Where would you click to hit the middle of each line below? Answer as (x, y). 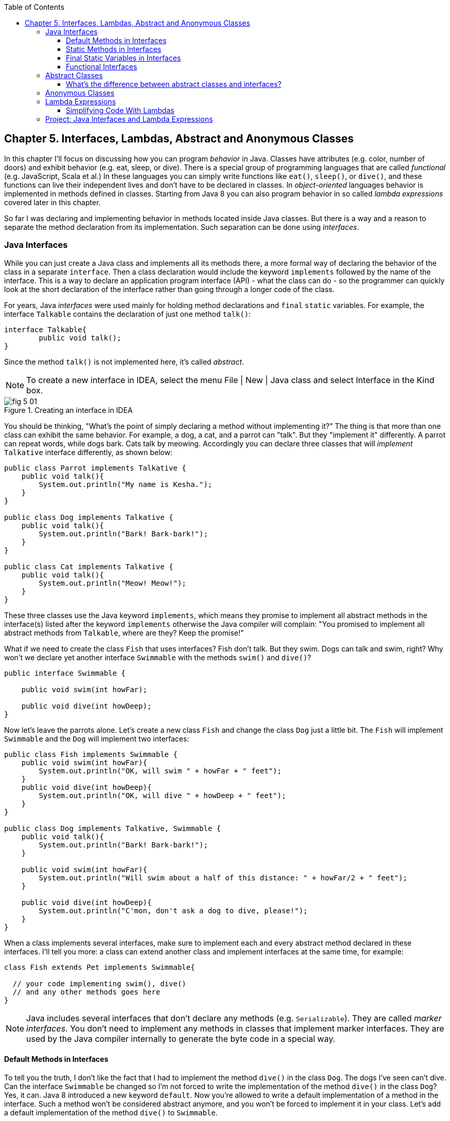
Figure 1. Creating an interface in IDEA (68, 410)
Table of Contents (34, 7)
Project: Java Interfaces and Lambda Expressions (129, 119)
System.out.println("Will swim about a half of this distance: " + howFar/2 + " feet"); (223, 878)
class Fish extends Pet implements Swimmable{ (100, 967)
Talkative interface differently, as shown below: (88, 452)
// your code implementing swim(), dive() (100, 983)
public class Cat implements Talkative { (89, 566)
